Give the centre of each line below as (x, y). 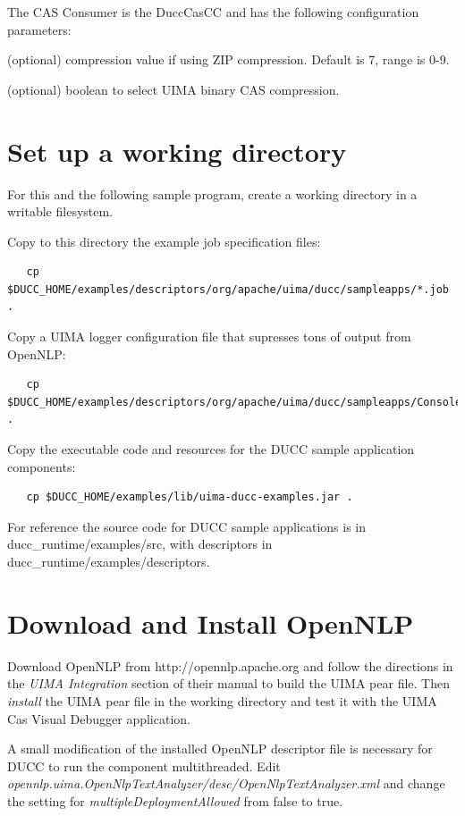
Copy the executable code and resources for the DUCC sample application (211, 449)
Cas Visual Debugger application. (99, 718)
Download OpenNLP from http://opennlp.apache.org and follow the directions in (230, 665)
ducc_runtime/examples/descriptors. (109, 561)
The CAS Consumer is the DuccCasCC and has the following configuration (213, 12)
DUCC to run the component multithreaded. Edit (144, 766)
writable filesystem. (60, 211)
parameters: (39, 29)
